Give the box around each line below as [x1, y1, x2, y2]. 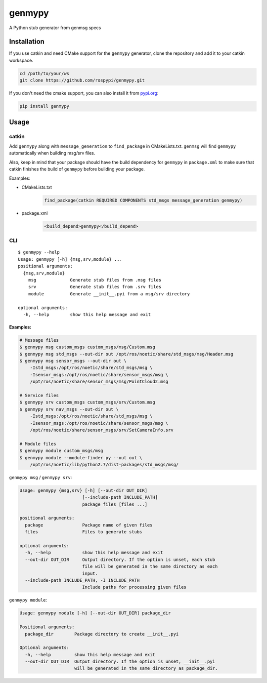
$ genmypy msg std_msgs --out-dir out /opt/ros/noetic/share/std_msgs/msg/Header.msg [19, 351, 233, 357]
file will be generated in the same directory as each [82, 563, 218, 569]
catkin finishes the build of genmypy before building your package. [9, 166, 145, 172]
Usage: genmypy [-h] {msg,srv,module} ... [18, 256, 123, 262]
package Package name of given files [25, 522, 153, 528]
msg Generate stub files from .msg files [28, 277, 162, 282]
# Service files [19, 393, 59, 399]
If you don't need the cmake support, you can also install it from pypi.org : [9, 90, 159, 96]
